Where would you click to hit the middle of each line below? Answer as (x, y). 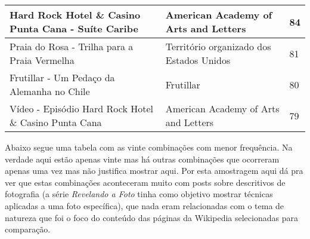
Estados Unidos (198, 60)
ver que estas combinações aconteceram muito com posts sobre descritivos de (145, 182)
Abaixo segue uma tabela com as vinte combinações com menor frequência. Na (149, 147)
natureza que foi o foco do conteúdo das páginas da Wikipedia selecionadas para (151, 217)
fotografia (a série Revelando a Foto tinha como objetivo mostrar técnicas (139, 194)
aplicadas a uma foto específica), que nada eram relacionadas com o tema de (145, 205)
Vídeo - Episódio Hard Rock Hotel (82, 108)
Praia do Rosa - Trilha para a (72, 46)
